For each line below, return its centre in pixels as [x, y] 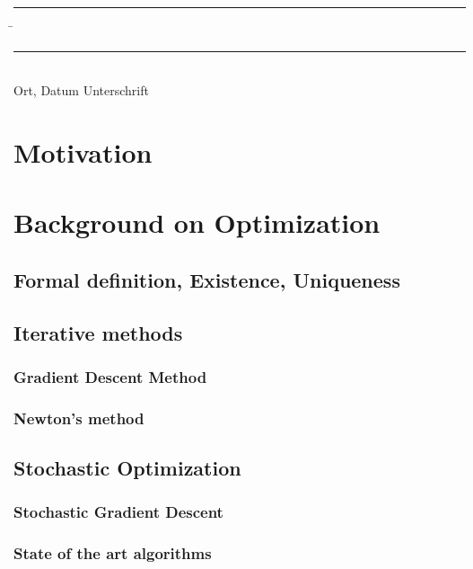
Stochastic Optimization [127, 468]
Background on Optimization [197, 222]
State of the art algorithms [113, 553]
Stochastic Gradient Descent [118, 512]
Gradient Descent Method [110, 377]
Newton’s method [79, 418]
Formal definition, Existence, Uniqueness [207, 279]
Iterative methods [98, 332]
